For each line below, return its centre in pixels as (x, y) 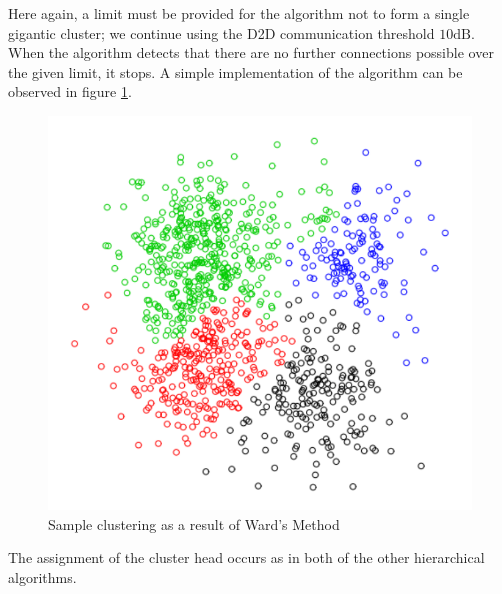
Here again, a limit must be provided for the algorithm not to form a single (239, 13)
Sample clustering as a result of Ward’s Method (194, 523)
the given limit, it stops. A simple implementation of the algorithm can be (235, 71)
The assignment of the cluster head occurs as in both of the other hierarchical (246, 557)
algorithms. (42, 576)
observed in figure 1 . (70, 91)
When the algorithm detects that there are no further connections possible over (251, 52)
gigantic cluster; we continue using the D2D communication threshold (221, 32)
